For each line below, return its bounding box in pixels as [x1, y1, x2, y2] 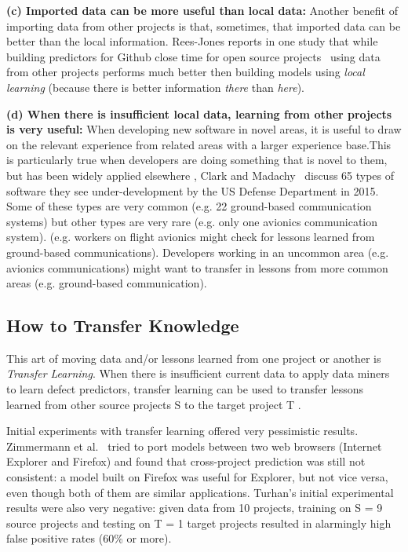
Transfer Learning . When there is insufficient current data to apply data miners [6, 365, 390, 382]
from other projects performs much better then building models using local [6, 64, 365, 80]
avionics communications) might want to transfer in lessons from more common [6, 259, 388, 276]
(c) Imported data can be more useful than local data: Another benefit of [6, 2, 398, 18]
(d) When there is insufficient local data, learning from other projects [6, 105, 392, 122]
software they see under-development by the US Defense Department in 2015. [6, 182, 379, 199]
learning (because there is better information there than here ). [6, 79, 304, 95]
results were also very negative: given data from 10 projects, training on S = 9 [6, 499, 383, 516]
